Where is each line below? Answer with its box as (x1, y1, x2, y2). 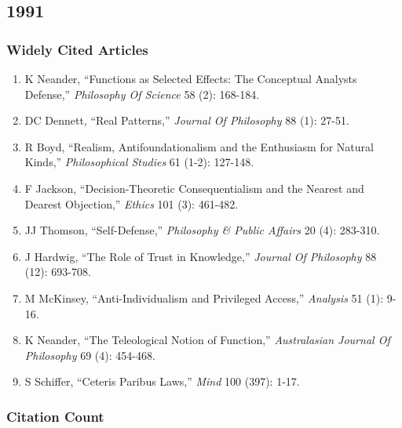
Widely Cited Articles (6, 39, 148, 59)
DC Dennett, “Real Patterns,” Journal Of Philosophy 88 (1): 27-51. (24, 112, 349, 129)
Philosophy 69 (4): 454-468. (24, 346, 155, 363)
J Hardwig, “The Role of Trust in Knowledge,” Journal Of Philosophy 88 (24, 248, 377, 264)
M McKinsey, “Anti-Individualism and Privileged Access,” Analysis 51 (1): (24, 289, 384, 306)
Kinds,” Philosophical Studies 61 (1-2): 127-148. (24, 154, 254, 170)
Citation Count (6, 406, 104, 426)
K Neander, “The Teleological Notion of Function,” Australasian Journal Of (24, 332, 390, 348)
